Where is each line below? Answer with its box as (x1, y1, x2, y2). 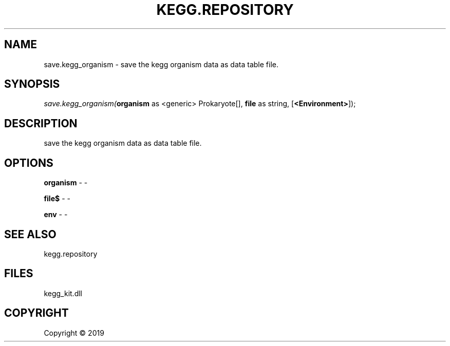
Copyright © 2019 (44, 328, 104, 337)
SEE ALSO (4, 227, 57, 241)
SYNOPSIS (4, 78, 60, 91)
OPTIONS (4, 156, 53, 169)
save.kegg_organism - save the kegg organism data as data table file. (44, 60, 278, 69)
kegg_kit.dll (44, 289, 82, 298)
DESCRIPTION (4, 117, 78, 130)
